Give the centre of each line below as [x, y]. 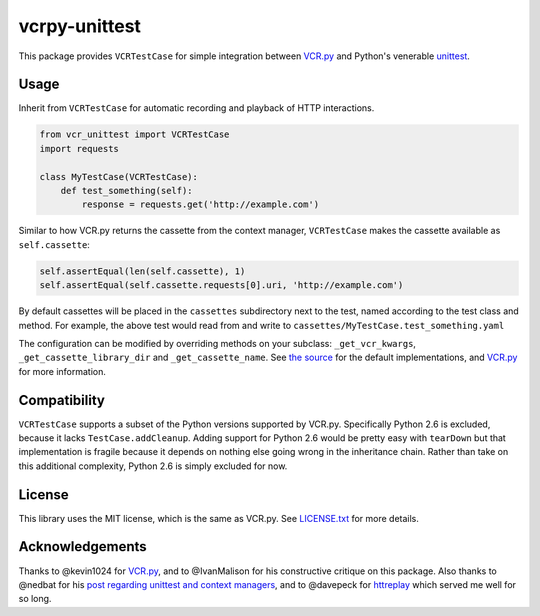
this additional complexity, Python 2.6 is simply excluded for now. [153, 466]
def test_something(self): [127, 190]
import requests [79, 148]
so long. [35, 599]
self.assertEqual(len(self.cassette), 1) [142, 271]
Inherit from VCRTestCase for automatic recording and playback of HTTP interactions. [196, 108]
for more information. [62, 371]
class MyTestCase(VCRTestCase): [119, 176]
